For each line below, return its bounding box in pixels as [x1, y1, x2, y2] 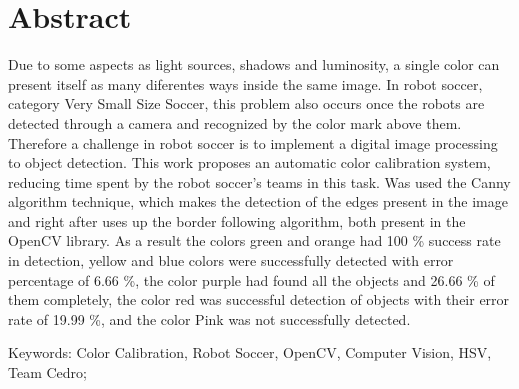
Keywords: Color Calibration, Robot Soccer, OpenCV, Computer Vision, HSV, [8, 342, 492, 363]
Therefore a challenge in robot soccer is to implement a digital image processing [8, 132, 498, 153]
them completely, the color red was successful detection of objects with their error [8, 289, 510, 310]
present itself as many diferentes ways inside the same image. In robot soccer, [8, 73, 483, 94]
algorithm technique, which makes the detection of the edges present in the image [8, 191, 508, 212]
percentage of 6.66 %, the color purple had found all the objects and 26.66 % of [8, 269, 495, 290]
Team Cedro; [8, 362, 87, 383]
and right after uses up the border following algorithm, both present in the [8, 210, 466, 231]
